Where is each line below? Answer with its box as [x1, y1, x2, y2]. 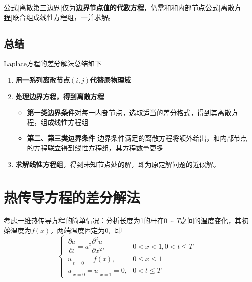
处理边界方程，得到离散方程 [15, 91, 104, 101]
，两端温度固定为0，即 [50, 225, 122, 235]
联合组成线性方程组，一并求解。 [12, 12, 115, 22]
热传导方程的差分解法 [4, 187, 141, 207]
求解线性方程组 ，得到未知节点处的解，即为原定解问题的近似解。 [15, 159, 220, 169]
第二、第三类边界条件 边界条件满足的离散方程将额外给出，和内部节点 [27, 133, 248, 143]
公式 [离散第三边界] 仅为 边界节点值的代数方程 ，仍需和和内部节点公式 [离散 [4, 2, 234, 12]
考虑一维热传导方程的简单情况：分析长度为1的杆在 [4, 216, 164, 226]
